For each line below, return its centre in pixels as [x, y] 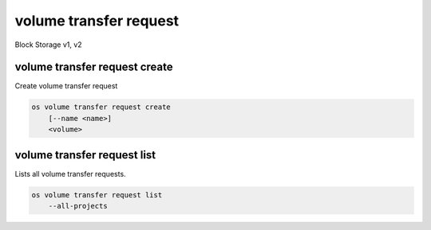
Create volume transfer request [66, 86]
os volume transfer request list [97, 195]
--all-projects [78, 206]
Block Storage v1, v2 [49, 45]
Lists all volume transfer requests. [71, 173]
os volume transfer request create [101, 107]
